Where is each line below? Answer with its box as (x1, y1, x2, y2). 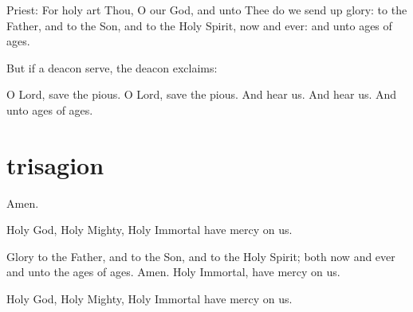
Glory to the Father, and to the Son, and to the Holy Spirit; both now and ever (6, 248, 395, 264)
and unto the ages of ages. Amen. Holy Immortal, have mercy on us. (6, 263, 340, 280)
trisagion (6, 148, 104, 181)
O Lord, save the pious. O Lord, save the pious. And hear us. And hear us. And (6, 86, 397, 103)
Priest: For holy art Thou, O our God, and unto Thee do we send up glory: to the (6, 2, 407, 18)
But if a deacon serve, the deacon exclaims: (6, 59, 218, 76)
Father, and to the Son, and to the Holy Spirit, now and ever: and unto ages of (6, 17, 392, 33)
